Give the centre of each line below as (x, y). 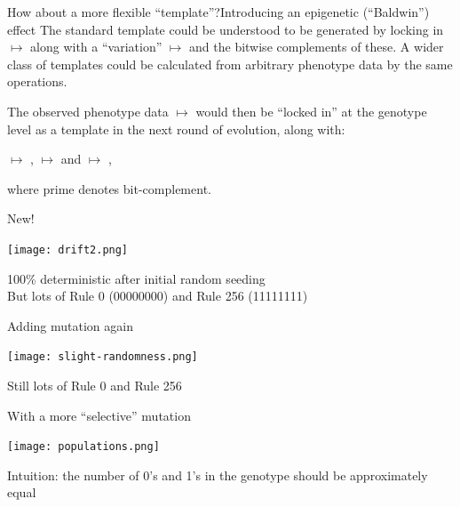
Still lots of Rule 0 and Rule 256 (95, 386)
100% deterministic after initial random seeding (136, 278)
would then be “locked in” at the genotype (311, 111)
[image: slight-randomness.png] (103, 357)
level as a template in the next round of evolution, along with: (176, 129)
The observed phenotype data (88, 111)
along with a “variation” (96, 47)
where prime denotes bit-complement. (109, 188)
